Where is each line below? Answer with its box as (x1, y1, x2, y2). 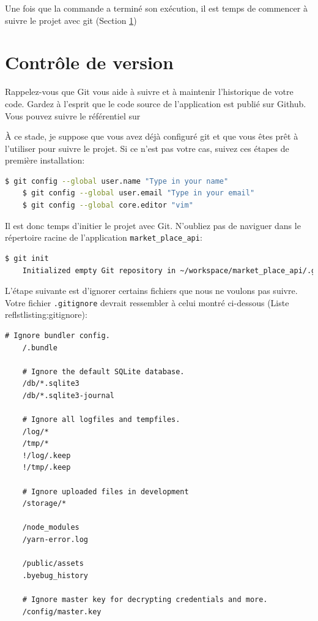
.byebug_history (22, 571, 89, 580)
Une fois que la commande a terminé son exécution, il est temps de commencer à (5, 2, 308, 14)
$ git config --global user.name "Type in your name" (5, 176, 229, 186)
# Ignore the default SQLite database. (22, 367, 185, 376)
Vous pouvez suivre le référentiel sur (5, 109, 141, 122)
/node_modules (22, 523, 79, 532)
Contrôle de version (5, 50, 174, 75)
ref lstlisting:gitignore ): (5, 308, 87, 321)
